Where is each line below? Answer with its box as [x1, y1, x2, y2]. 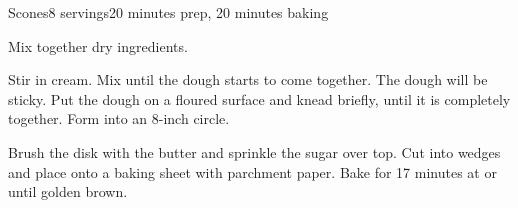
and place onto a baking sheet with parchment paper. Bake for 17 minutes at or [8, 161, 497, 182]
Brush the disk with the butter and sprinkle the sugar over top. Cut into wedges [8, 141, 501, 162]
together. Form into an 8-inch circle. [8, 108, 230, 129]
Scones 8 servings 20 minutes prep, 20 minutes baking [8, 2, 329, 22]
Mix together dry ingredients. [8, 35, 188, 56]
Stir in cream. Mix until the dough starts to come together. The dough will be [8, 69, 488, 90]
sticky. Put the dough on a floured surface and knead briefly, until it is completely [8, 88, 511, 109]
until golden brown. [8, 181, 128, 202]
